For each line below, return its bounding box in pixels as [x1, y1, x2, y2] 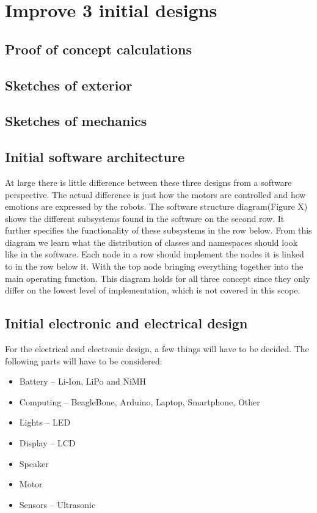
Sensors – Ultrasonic [19, 498, 96, 511]
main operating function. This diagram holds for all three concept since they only [5, 271, 310, 284]
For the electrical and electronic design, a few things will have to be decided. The [5, 342, 309, 355]
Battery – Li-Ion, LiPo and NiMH [19, 375, 147, 388]
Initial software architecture [5, 147, 184, 166]
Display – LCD [19, 437, 76, 449]
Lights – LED [19, 416, 71, 429]
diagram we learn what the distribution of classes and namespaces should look [5, 235, 297, 248]
